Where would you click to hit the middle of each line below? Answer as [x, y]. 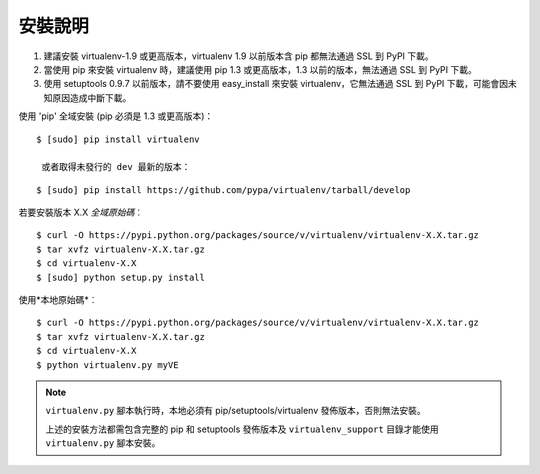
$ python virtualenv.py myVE [107, 364]
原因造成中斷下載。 [91, 97]
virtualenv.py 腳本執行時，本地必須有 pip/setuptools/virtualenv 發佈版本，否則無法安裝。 [235, 411]
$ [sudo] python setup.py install [120, 277]
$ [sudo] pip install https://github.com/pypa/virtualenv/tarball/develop [223, 189]
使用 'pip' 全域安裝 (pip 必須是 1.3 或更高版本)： [116, 116]
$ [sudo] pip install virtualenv [118, 139]
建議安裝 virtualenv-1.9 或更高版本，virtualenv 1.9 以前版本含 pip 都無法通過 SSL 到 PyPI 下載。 [238, 56]
